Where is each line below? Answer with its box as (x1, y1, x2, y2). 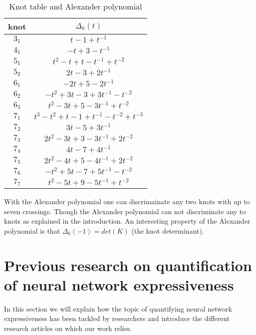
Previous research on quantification (4, 255, 252, 275)
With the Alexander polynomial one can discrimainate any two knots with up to (4, 196, 250, 206)
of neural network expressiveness (4, 274, 234, 295)
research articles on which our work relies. (4, 323, 132, 333)
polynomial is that (4, 225, 60, 236)
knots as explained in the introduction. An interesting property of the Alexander (4, 216, 251, 226)
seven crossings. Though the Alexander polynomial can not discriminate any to (4, 206, 246, 216)
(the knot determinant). (131, 225, 204, 236)
